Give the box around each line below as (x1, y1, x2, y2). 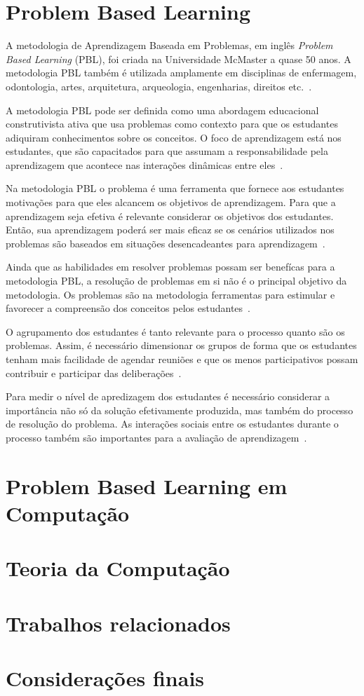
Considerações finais (6, 664, 205, 692)
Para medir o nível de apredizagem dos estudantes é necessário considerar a (6, 389, 330, 404)
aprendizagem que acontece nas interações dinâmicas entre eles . (6, 157, 283, 172)
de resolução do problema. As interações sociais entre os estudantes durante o (6, 416, 339, 431)
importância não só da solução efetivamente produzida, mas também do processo (6, 402, 353, 417)
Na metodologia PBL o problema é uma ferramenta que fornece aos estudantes (6, 181, 344, 196)
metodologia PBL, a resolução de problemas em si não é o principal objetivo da (6, 273, 347, 288)
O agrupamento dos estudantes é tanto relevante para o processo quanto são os (6, 324, 345, 339)
